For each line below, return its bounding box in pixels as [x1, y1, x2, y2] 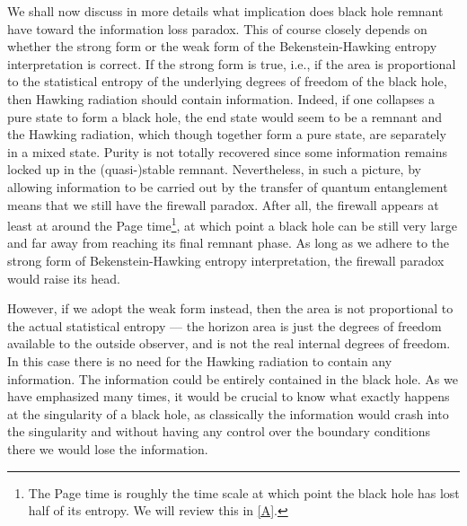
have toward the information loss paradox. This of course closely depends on [7, 19, 427, 38]
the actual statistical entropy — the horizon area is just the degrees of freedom [7, 316, 442, 335]
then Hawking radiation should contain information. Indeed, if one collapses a [7, 89, 435, 108]
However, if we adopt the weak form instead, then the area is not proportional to [7, 299, 454, 318]
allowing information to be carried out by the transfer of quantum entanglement [7, 177, 448, 196]
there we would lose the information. [7, 439, 208, 458]
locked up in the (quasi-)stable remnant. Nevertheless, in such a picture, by [7, 160, 421, 179]
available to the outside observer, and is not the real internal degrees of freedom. [7, 334, 451, 353]
